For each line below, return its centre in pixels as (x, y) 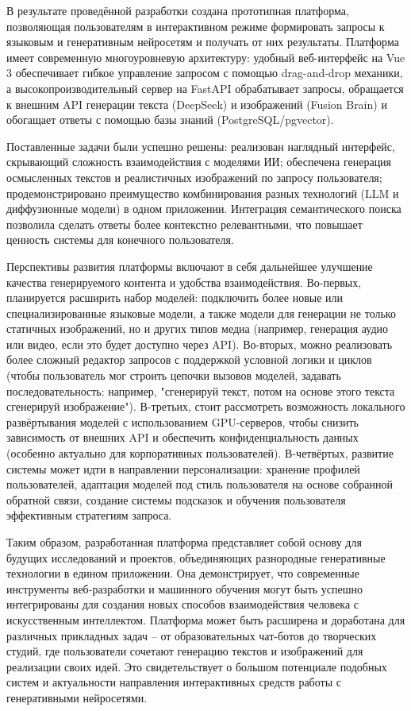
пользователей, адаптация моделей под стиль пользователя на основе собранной (200, 484)
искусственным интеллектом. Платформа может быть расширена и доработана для (206, 619)
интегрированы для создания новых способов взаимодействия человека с (183, 604)
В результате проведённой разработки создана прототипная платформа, (178, 10)
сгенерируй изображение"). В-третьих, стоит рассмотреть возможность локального (206, 406)
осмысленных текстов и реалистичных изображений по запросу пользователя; (194, 177)
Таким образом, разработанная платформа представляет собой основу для (184, 542)
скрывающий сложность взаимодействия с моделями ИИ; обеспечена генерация (199, 162)
